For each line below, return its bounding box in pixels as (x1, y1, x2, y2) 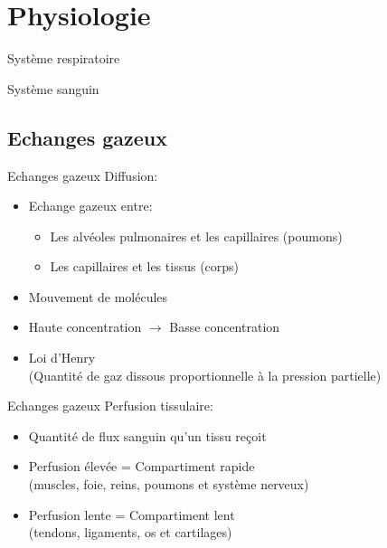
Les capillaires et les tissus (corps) (50, 257, 240, 276)
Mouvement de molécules (28, 287, 168, 306)
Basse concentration (169, 317, 280, 336)
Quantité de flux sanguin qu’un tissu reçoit (28, 426, 267, 445)
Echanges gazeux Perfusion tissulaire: (7, 396, 213, 415)
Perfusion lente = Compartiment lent (28, 505, 235, 524)
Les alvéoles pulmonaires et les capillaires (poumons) (50, 226, 343, 245)
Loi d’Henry (28, 348, 96, 367)
